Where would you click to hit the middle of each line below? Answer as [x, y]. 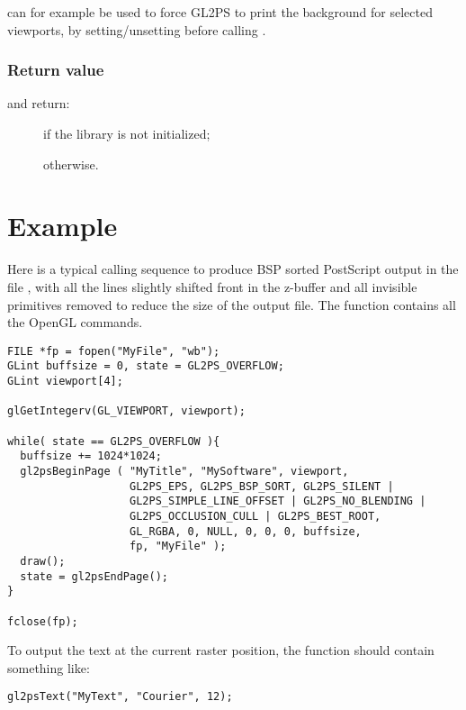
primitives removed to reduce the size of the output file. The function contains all [232, 304]
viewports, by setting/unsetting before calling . [137, 29]
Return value [56, 70]
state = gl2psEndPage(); [94, 576]
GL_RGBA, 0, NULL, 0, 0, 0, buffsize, [246, 531]
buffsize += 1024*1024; [91, 456]
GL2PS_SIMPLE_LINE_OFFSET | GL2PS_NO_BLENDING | [278, 501]
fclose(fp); [43, 621]
